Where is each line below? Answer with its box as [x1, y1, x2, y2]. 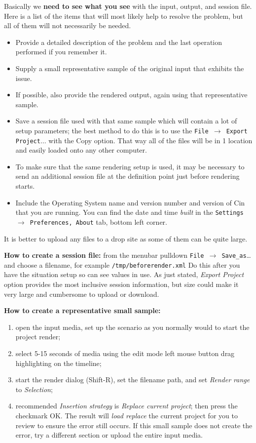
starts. [15, 181, 35, 191]
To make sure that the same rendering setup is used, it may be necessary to [15, 161, 245, 171]
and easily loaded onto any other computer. [15, 145, 147, 155]
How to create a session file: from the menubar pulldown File [4, 250, 204, 260]
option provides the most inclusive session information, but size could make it [4, 279, 239, 289]
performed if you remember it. [15, 46, 107, 57]
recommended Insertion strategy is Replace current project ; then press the [15, 401, 238, 411]
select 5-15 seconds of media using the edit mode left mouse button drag [15, 348, 235, 358]
